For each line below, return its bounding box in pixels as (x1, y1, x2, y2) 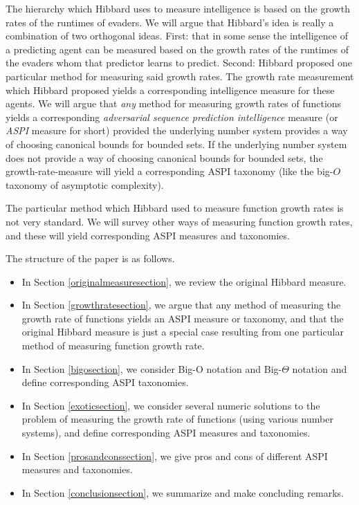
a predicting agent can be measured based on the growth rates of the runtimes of (6, 42, 349, 56)
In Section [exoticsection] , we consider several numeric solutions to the (21, 398, 320, 412)
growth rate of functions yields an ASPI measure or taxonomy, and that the (21, 311, 344, 325)
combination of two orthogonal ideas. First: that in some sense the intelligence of (6, 28, 348, 43)
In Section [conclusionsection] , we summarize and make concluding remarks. (21, 485, 344, 499)
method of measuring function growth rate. (21, 338, 205, 353)
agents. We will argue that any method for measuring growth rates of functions (6, 96, 342, 111)
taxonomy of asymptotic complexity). (6, 177, 164, 192)
